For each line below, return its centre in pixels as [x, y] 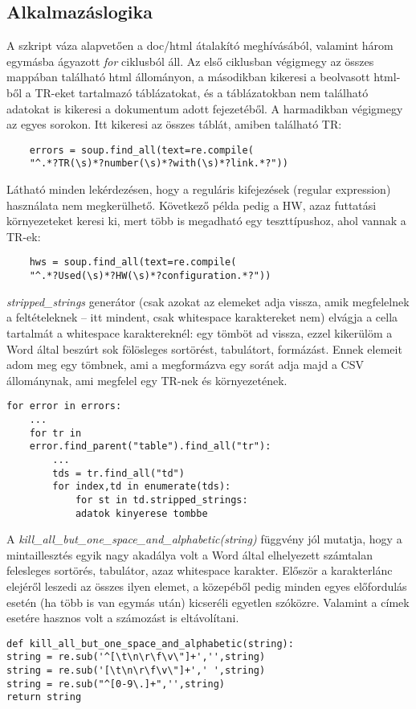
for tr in [55, 433]
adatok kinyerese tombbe [141, 513]
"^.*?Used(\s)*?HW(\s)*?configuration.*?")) [150, 276]
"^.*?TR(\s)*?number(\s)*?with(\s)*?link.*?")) [159, 164]
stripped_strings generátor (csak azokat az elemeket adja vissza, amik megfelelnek [208, 301]
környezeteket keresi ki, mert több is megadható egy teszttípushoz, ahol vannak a [206, 221]
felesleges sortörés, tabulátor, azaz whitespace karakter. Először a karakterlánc [200, 570]
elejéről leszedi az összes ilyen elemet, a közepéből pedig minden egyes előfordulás [207, 586]
